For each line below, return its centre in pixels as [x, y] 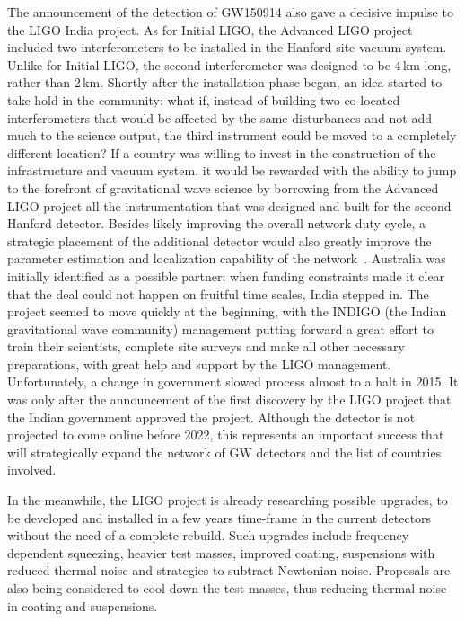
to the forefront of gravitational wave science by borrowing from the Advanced [223, 187]
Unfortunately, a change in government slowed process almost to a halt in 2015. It [233, 381]
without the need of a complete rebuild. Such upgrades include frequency [208, 535]
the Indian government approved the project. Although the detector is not [211, 417]
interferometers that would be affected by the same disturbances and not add [219, 117]
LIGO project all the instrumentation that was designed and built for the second [229, 205]
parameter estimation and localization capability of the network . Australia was [227, 258]
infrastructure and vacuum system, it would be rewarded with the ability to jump [232, 170]
